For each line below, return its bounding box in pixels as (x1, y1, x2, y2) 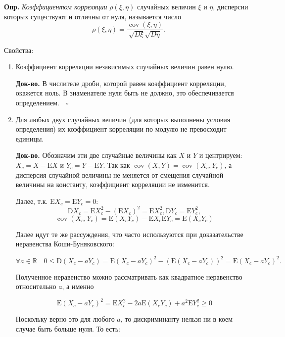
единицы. (15, 133, 44, 144)
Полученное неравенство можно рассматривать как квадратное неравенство (15, 271, 242, 282)
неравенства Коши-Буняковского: (15, 239, 114, 249)
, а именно (62, 281, 94, 291)
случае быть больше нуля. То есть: (15, 323, 120, 334)
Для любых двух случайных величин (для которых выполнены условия (15, 114, 231, 124)
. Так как (103, 159, 130, 170)
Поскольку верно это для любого (15, 314, 115, 324)
